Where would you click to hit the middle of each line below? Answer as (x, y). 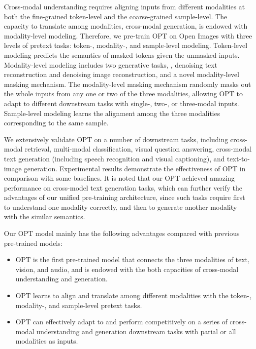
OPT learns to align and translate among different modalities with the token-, (133, 295)
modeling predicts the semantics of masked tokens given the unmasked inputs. (122, 55)
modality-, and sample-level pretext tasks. (79, 305)
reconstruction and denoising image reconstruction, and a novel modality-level (122, 74)
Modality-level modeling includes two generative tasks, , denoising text (111, 64)
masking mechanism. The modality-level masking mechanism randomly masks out (128, 84)
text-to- (238, 158)
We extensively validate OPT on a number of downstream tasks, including (116, 139)
